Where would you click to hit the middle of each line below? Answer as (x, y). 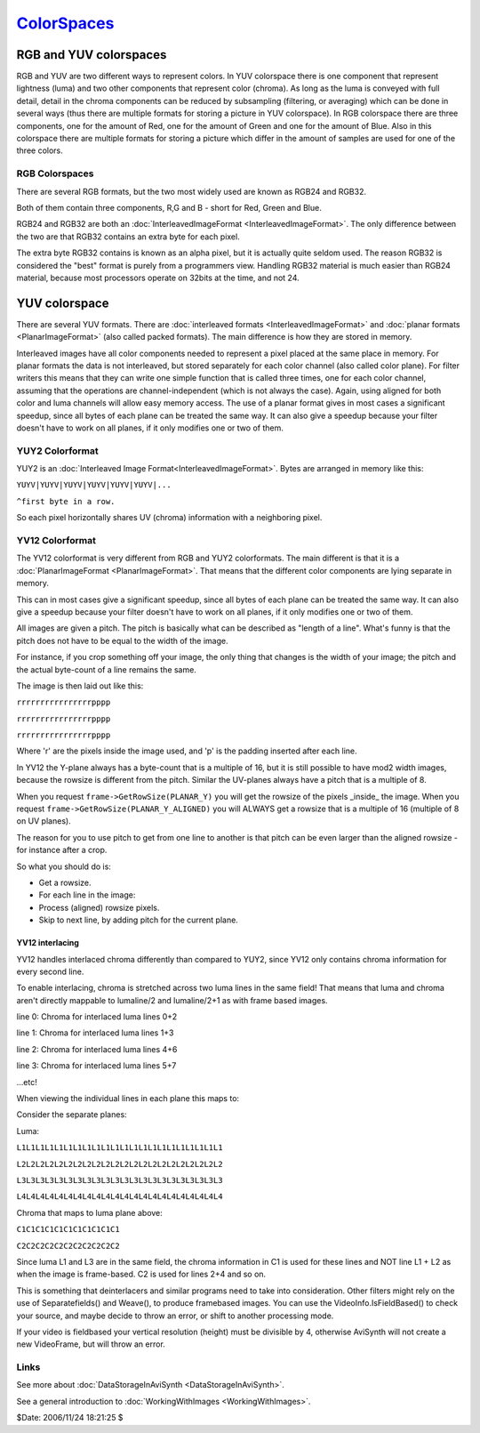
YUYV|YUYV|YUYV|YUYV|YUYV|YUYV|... (94, 485)
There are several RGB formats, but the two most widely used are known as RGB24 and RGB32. (191, 191)
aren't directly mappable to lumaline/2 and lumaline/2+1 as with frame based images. (172, 1000)
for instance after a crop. (62, 850)
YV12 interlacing (48, 943)
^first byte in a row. (66, 501)
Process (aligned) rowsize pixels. (99, 907)
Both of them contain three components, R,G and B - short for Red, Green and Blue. (169, 207)
